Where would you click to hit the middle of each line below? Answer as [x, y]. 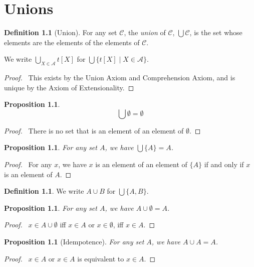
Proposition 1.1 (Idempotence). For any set [74, 242]
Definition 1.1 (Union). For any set [61, 32]
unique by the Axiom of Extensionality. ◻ [69, 87]
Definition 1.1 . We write [44, 191]
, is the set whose [216, 32]
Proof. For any [28, 164]
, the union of [145, 32]
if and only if [224, 164]
